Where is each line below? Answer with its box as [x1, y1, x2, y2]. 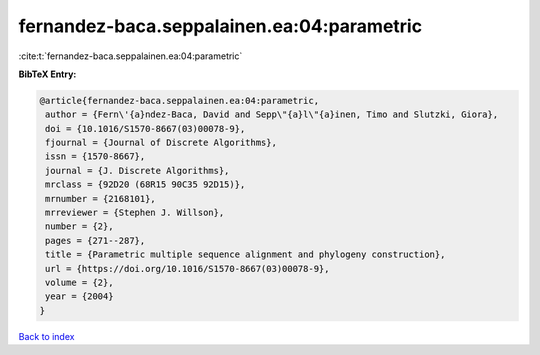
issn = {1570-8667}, [45, 151, 146, 162]
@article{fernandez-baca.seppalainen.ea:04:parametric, [39, 95, 320, 106]
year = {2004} [45, 291, 114, 302]
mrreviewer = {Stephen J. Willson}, [45, 207, 225, 219]
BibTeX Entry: [18, 68, 77, 80]
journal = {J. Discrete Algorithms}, [45, 165, 230, 176]
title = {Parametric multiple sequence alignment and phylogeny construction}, [45, 249, 446, 260]
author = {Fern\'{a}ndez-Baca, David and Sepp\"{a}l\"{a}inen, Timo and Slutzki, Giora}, [45, 109, 499, 120]
